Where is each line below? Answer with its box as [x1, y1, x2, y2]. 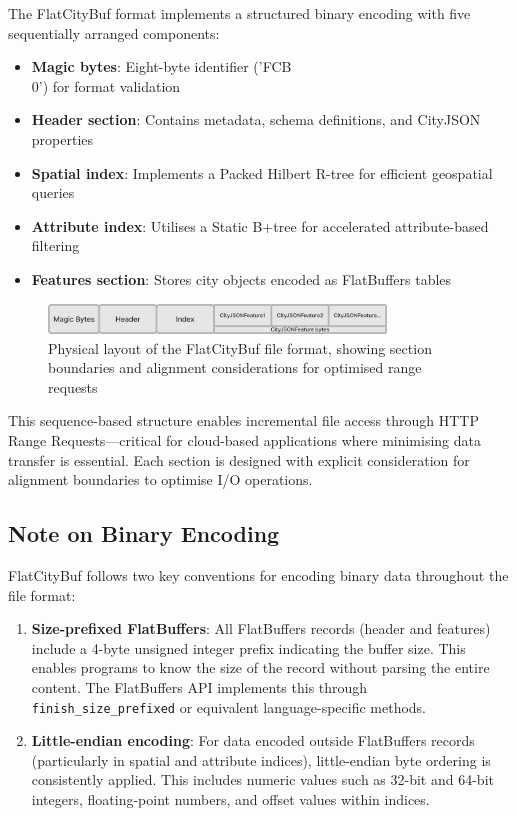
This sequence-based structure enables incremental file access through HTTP [8, 410, 480, 431]
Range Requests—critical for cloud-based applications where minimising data [8, 429, 482, 450]
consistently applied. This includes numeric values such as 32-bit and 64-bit [31, 769, 494, 790]
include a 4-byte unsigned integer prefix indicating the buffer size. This [31, 637, 466, 658]
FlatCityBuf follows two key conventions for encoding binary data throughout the [8, 564, 509, 585]
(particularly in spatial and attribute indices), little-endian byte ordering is [31, 749, 491, 770]
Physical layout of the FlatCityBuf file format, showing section [48, 337, 432, 358]
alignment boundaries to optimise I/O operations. [8, 469, 313, 490]
